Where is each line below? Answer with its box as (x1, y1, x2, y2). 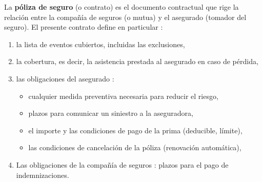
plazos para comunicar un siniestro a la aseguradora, (28, 108, 193, 118)
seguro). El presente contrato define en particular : (4, 22, 163, 32)
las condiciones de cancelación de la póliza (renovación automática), (28, 142, 241, 153)
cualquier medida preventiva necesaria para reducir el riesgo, (28, 90, 218, 101)
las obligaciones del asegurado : (16, 73, 114, 84)
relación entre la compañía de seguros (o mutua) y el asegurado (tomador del (4, 11, 247, 22)
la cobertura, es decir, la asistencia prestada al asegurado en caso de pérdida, (16, 56, 258, 67)
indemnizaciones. (16, 169, 69, 180)
